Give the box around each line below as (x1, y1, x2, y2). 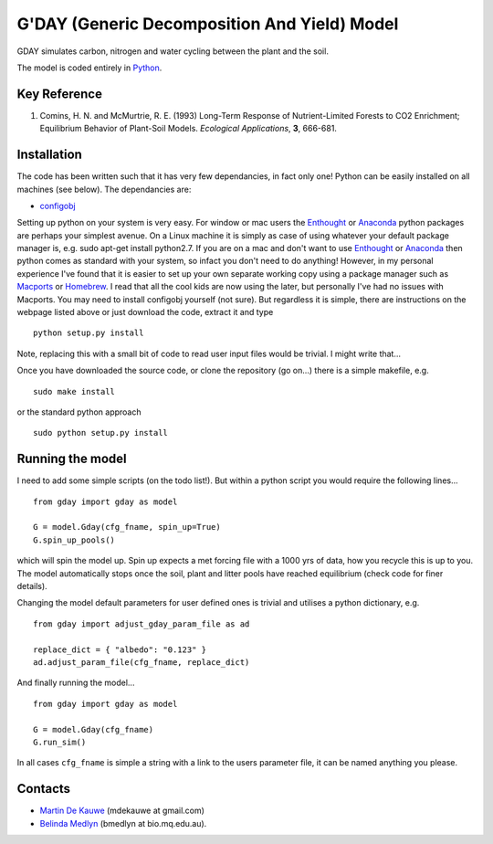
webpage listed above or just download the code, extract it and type (16, 307, 274, 318)
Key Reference (16, 86, 102, 101)
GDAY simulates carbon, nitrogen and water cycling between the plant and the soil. (16, 46, 329, 57)
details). (16, 581, 47, 592)
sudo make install (33, 386, 116, 396)
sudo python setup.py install (33, 427, 169, 438)
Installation (16, 147, 82, 163)
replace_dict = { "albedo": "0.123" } (33, 644, 207, 655)
